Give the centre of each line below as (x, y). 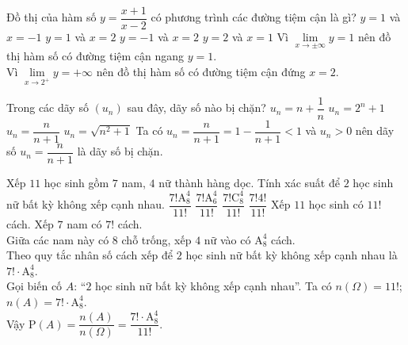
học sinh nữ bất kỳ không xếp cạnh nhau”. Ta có (214, 286)
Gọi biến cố (34, 286)
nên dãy (375, 130)
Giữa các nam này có (58, 239)
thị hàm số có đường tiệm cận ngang (95, 56)
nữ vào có (227, 239)
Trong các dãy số (48, 107)
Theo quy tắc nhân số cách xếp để (90, 255)
